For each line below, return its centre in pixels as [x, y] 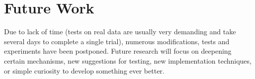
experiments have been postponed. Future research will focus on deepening [118, 51]
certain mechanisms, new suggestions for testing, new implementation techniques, [128, 60]
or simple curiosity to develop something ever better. [84, 70]
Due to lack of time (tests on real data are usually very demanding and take [120, 32]
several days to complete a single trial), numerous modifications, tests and [117, 41]
